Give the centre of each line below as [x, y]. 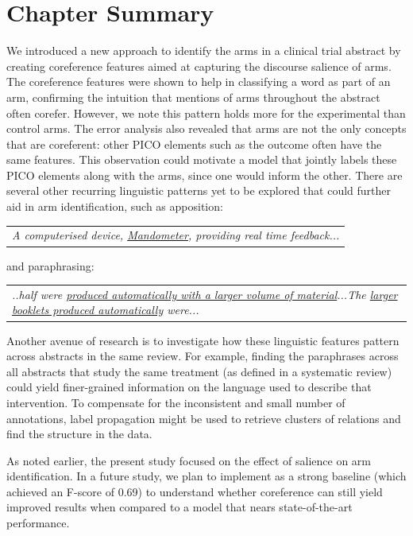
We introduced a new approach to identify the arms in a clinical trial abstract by [204, 50]
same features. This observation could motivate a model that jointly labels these [202, 159]
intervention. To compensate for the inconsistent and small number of [176, 402]
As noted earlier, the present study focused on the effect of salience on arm [189, 460]
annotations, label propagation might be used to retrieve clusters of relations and [204, 418]
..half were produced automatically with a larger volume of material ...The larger [205, 294]
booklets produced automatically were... [106, 310]
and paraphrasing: [50, 265]
